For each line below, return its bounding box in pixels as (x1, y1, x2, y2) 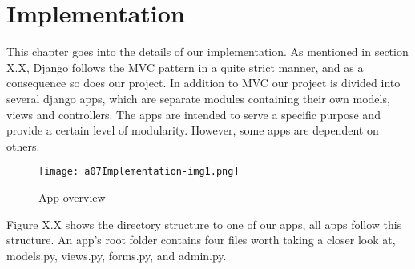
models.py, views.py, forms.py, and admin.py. (6, 247, 227, 263)
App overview (38, 188, 106, 205)
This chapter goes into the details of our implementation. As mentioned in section (6, 43, 409, 60)
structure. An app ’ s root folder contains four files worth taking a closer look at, (6, 231, 396, 248)
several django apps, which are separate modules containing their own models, (6, 90, 390, 106)
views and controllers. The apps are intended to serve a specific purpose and (6, 106, 381, 122)
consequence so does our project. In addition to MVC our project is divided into (6, 74, 401, 91)
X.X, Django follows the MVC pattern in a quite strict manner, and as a (6, 58, 364, 75)
